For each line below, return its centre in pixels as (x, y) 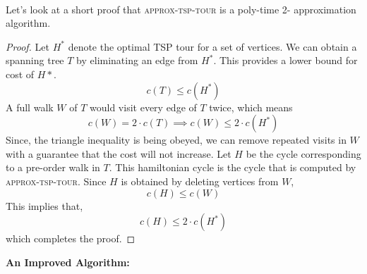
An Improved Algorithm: (68, 262)
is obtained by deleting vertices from (200, 181)
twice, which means (251, 107)
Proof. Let (28, 46)
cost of (20, 74)
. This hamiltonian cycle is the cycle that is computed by (233, 167)
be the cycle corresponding (303, 153)
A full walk (30, 107)
